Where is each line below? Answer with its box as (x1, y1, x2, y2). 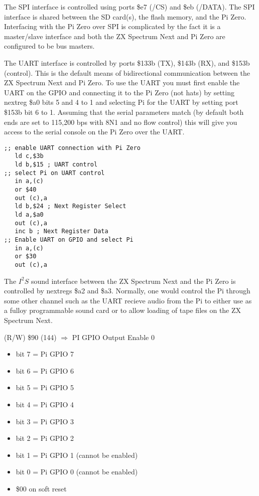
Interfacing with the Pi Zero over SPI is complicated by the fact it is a (4, 21, 221, 32)
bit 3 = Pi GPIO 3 (16, 416, 74, 426)
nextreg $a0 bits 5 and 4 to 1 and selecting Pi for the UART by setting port (4, 97, 238, 107)
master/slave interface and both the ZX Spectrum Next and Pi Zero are (4, 31, 225, 41)
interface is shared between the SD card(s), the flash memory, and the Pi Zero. (4, 11, 246, 22)
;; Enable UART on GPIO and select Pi (4, 236, 134, 243)
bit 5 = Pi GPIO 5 (16, 382, 74, 393)
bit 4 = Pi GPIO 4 (16, 399, 74, 409)
